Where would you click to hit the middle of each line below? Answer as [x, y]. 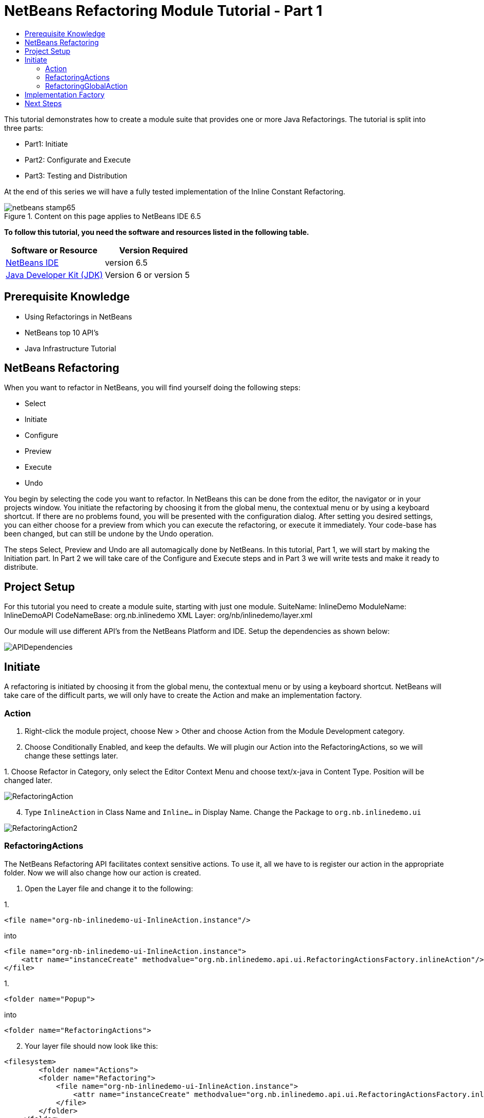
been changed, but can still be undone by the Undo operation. [109, 534]
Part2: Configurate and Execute [78, 159]
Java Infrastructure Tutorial [70, 348]
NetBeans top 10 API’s [62, 332]
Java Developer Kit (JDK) [54, 275]
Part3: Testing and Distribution [76, 175]
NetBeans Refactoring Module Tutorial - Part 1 [163, 11]
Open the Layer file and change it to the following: [109, 888]
